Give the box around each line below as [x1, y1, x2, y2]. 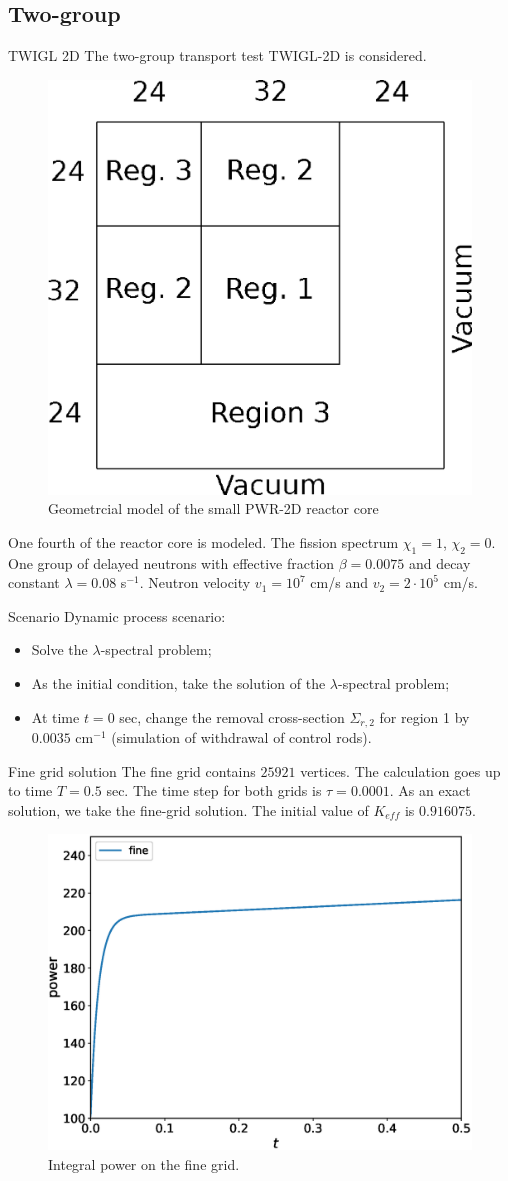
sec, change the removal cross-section [119, 706, 345, 727]
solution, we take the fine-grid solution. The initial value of [8, 799, 369, 820]
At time [31, 706, 80, 727]
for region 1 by [379, 706, 470, 727]
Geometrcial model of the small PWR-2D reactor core [48, 498, 379, 519]
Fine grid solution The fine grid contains [8, 760, 256, 781]
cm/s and [310, 572, 368, 593]
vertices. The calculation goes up [300, 760, 501, 781]
